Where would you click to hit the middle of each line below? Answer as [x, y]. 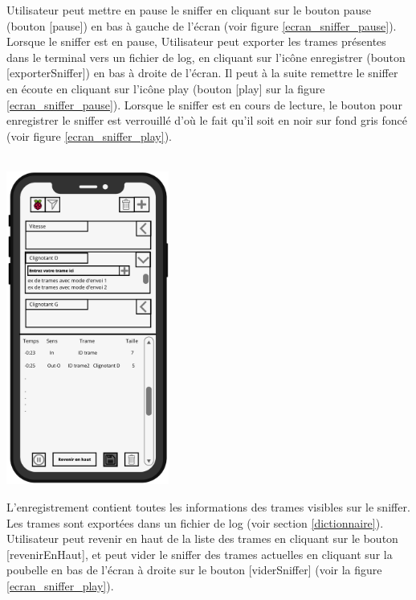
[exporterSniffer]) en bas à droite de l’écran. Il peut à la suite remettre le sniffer [202, 73]
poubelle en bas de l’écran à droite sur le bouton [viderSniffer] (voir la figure [194, 570]
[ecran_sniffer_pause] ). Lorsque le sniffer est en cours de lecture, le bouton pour [204, 104]
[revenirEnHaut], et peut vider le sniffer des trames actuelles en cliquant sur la [200, 554]
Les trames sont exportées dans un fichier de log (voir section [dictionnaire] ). [195, 522]
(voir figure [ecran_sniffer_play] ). [89, 136]
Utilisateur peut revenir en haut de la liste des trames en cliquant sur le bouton [202, 538]
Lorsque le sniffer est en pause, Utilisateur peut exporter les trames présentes [196, 41]
